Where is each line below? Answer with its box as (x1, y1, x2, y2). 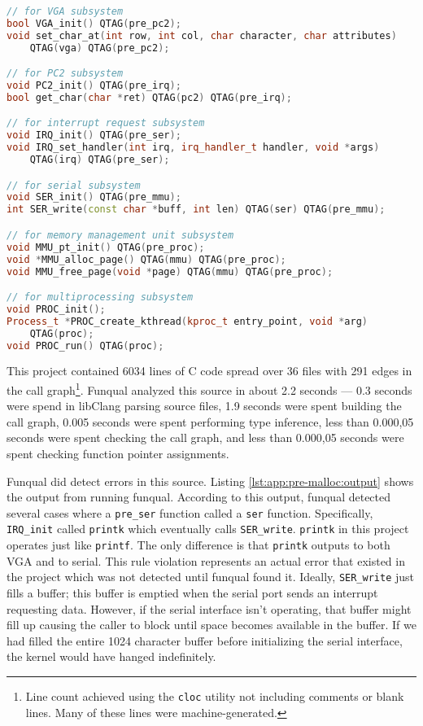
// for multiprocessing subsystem (7, 291, 194, 304)
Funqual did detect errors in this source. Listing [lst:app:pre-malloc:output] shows (7, 472, 414, 489)
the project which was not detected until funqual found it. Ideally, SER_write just (7, 568, 415, 585)
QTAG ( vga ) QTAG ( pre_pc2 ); (29, 42, 170, 54)
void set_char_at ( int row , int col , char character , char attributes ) (7, 29, 397, 42)
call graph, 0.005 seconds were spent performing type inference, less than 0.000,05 (7, 413, 414, 430)
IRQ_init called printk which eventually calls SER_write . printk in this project (7, 520, 409, 537)
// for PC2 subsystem (7, 68, 124, 80)
